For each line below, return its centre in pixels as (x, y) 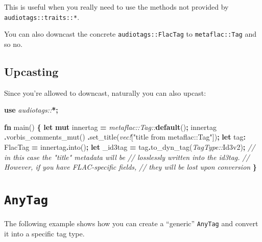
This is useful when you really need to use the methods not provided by (116, 7)
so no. (13, 44)
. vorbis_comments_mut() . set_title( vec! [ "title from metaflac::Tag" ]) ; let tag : (125, 137)
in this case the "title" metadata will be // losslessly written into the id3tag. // (127, 157)
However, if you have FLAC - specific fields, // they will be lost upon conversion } (130, 167)
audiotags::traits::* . (42, 17)
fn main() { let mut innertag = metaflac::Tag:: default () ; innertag (110, 127)
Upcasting (31, 71)
